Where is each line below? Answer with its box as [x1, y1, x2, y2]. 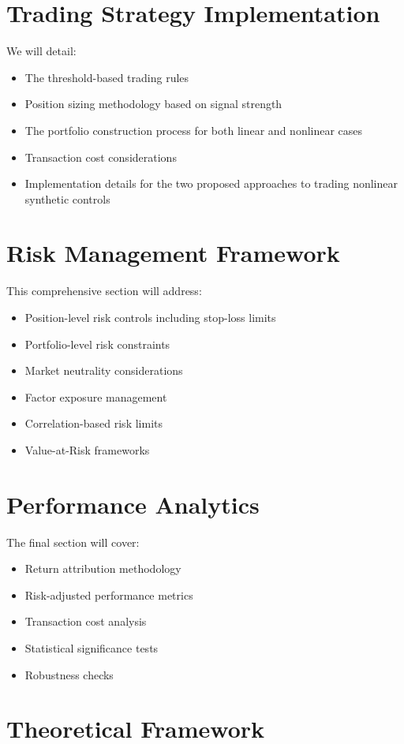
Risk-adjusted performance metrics [24, 586, 193, 603]
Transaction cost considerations [24, 148, 177, 165]
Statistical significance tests [24, 640, 159, 656]
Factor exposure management [24, 388, 167, 405]
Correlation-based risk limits [24, 415, 163, 432]
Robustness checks [24, 666, 114, 682]
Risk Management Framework [6, 237, 340, 269]
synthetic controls [24, 190, 110, 207]
